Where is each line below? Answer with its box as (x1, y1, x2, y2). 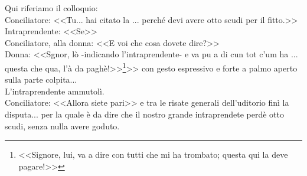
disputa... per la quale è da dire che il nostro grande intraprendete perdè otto (5, 108, 284, 120)
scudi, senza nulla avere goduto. (5, 119, 120, 132)
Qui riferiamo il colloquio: (5, 2, 98, 14)
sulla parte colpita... (5, 73, 77, 86)
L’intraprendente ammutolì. (5, 84, 104, 97)
